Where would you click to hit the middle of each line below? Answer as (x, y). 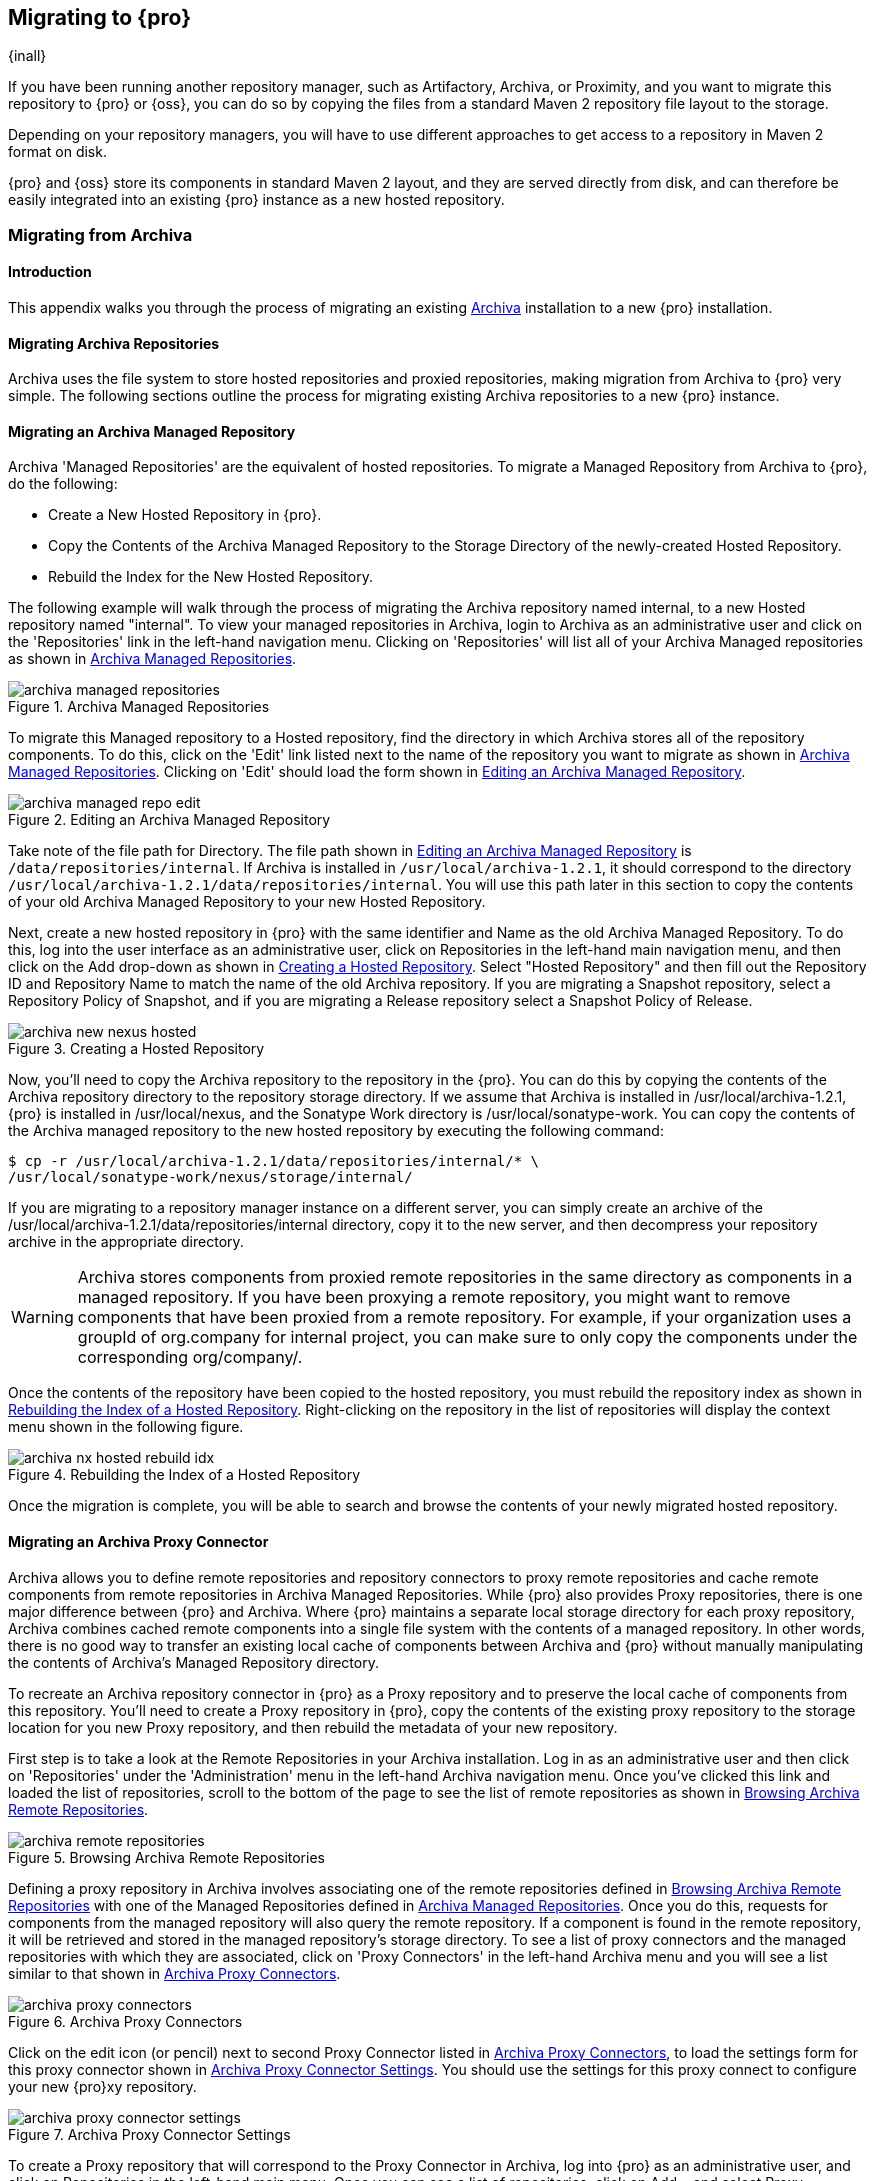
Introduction (50, 272)
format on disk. (57, 152)
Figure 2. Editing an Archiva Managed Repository (169, 820)
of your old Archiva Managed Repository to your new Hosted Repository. (247, 902)
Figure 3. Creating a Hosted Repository (136, 1049)
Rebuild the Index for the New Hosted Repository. (210, 577)
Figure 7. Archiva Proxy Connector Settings (149, 2134)
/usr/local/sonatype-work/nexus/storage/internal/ (210, 1177)
